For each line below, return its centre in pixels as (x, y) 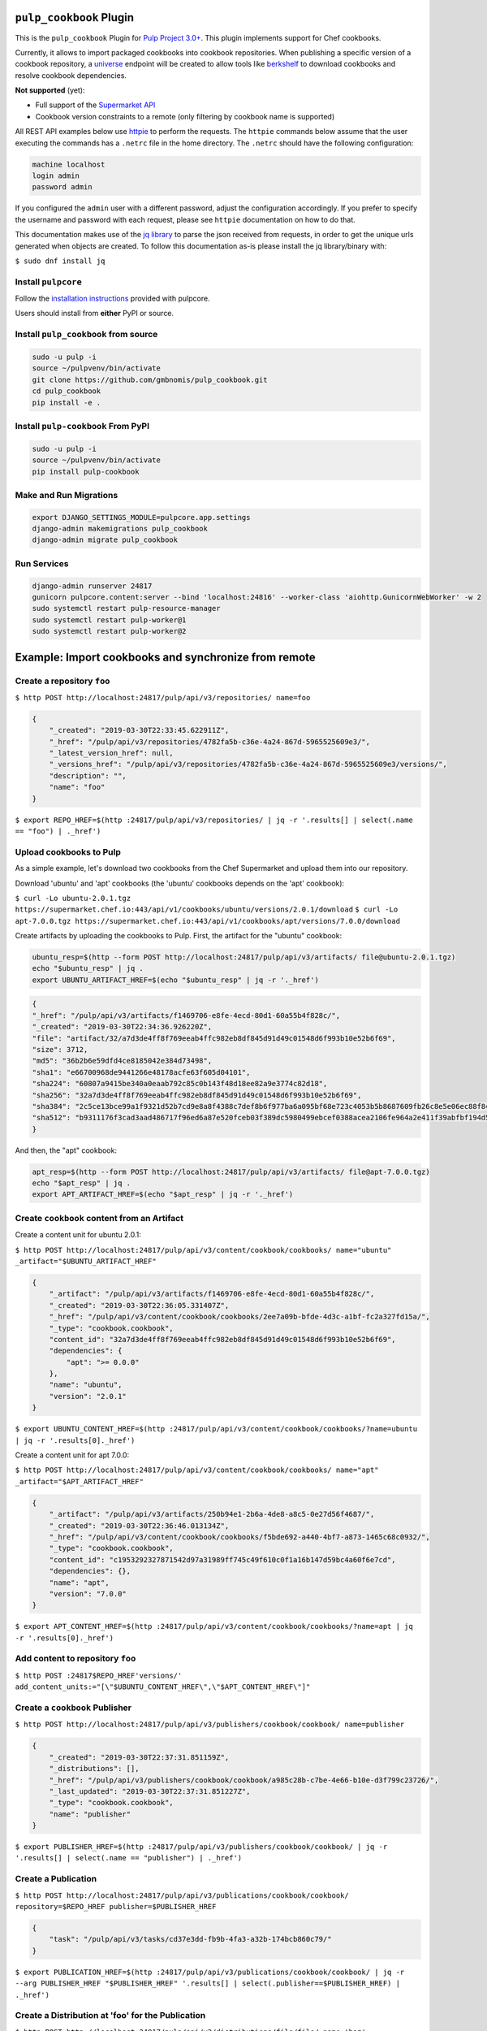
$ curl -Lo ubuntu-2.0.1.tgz (73, 898)
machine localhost (69, 164)
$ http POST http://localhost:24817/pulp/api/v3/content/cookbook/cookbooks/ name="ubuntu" (203, 1250)
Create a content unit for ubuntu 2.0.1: (78, 1235)
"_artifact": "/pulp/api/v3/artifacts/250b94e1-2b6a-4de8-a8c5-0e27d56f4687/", (212, 1514)
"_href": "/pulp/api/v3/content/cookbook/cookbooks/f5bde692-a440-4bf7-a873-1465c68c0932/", (239, 1537)
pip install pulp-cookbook (86, 472)
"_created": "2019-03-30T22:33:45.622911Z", (139, 730)
